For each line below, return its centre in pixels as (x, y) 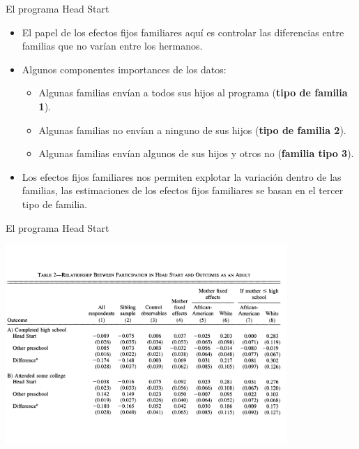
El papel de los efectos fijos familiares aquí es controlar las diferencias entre (183, 32)
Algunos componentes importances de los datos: (124, 69)
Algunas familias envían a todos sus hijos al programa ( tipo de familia (193, 93)
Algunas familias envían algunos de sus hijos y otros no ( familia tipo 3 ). (196, 153)
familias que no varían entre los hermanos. (112, 46)
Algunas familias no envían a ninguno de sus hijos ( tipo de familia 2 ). (192, 130)
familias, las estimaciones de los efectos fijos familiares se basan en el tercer (183, 190)
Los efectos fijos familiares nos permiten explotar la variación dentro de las (182, 176)
